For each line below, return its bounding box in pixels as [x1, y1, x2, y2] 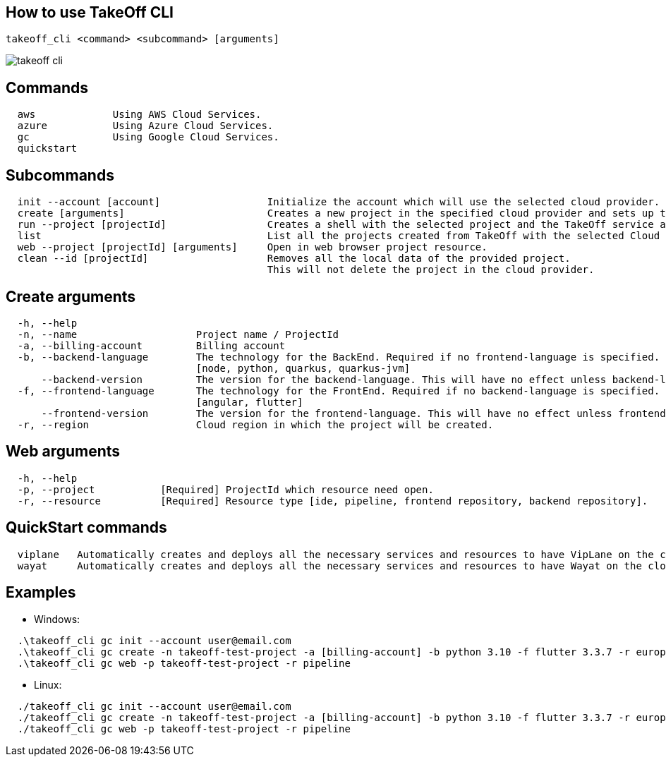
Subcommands [6, 166, 114, 184]
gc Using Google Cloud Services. [17, 131, 279, 143]
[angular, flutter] [195, 396, 303, 408]
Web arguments [6, 442, 121, 461]
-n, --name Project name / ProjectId [17, 328, 339, 340]
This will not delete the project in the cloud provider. [267, 264, 595, 276]
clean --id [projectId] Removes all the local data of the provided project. [17, 253, 571, 265]
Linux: [34, 679, 62, 691]
